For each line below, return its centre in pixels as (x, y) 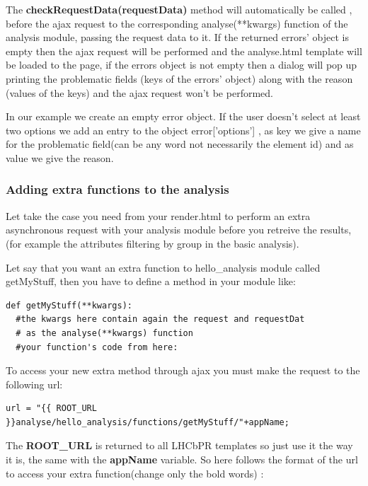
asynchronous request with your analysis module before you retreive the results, (179, 230)
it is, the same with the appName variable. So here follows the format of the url (182, 459)
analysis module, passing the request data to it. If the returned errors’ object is (177, 37)
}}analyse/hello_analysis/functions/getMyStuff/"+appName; (148, 422)
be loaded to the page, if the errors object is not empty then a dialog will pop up (182, 65)
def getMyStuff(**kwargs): (69, 305)
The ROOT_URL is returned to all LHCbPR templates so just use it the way (179, 445)
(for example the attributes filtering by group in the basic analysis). (153, 243)
